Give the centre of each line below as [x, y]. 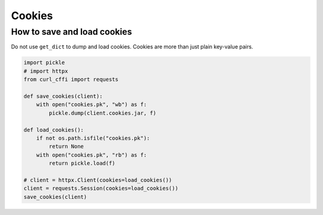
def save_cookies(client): [63, 96]
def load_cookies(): [54, 130]
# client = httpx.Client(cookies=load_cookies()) [98, 180]
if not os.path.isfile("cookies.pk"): [93, 138]
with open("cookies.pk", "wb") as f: [92, 105]
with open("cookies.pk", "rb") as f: [92, 155]
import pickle [44, 63]
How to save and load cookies [71, 32]
